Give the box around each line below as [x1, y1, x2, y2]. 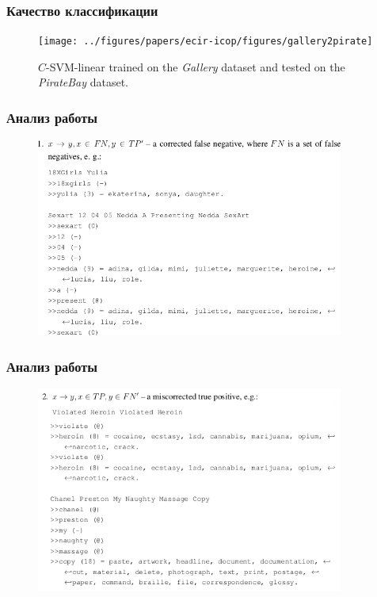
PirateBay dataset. [38, 74, 129, 90]
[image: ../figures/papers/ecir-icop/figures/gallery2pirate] [38, 36, 373, 48]
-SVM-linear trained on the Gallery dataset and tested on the [46, 58, 345, 75]
